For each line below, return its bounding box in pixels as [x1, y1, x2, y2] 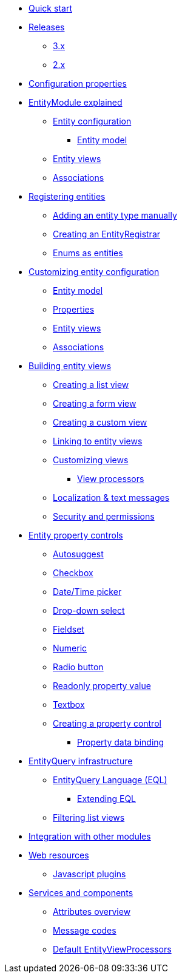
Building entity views [29, 361, 112, 371]
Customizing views [53, 455, 129, 465]
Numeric [53, 643, 87, 653]
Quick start [29, 3, 72, 13]
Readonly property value [53, 681, 151, 691]
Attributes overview [53, 906, 131, 917]
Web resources [29, 850, 89, 860]
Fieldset [53, 624, 84, 634]
